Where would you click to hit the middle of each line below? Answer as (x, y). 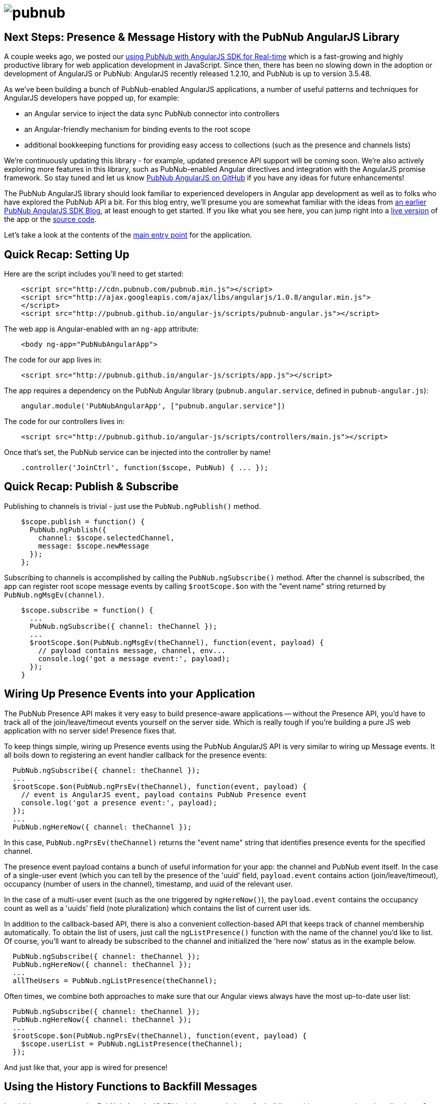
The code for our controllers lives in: (64, 422)
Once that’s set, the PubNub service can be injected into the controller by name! (137, 452)
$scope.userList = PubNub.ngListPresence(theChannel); (132, 1044)
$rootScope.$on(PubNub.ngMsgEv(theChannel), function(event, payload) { (177, 642)
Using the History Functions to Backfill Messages (131, 1087)
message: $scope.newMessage (94, 546)
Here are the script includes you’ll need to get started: (94, 274)
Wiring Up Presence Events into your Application (130, 694)
